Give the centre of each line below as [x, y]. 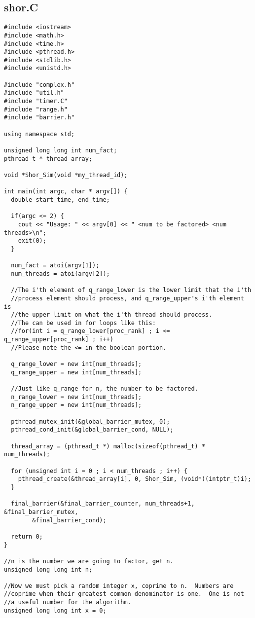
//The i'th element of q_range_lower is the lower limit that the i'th [131, 290]
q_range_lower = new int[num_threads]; [76, 364]
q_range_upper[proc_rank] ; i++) [59, 340]
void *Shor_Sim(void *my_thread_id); [66, 175]
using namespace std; [39, 134]
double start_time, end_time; [60, 200]
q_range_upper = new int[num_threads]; [76, 372]
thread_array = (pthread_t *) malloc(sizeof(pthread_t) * [108, 446]
